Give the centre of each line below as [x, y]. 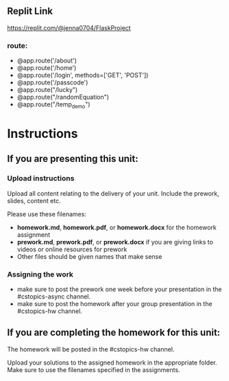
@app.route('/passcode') [52, 82]
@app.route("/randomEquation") [63, 97]
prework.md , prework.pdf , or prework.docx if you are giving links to [115, 242]
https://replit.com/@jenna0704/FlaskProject [69, 27]
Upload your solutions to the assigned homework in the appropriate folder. [112, 362]
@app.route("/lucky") [47, 90]
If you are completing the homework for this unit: [114, 333]
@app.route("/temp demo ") [53, 105]
